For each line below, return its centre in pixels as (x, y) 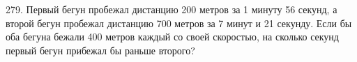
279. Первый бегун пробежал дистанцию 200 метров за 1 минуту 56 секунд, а (172, 9)
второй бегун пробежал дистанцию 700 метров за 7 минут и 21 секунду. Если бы (179, 23)
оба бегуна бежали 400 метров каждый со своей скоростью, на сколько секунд (172, 37)
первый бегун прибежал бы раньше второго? (100, 50)
